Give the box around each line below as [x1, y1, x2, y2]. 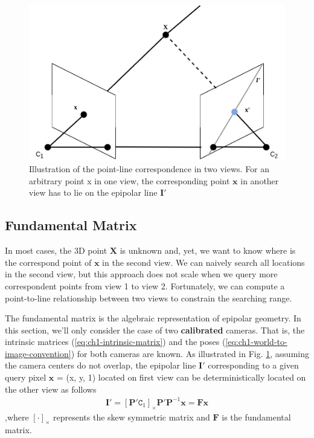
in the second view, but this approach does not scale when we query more [5, 268, 278, 280]
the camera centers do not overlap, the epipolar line [5, 359, 196, 372]
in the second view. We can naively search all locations [102, 256, 305, 268]
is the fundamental [222, 410, 291, 423]
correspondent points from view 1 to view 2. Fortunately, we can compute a [5, 279, 285, 292]
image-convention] [5, 347, 71, 359]
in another [240, 174, 279, 187]
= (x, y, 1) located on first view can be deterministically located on [56, 371, 306, 384]
